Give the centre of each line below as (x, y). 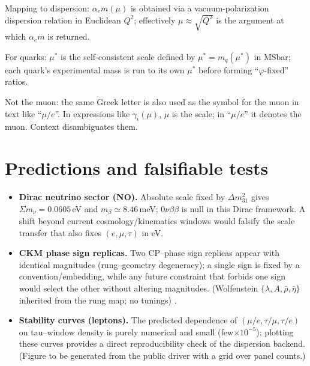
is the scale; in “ (201, 113)
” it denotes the (273, 113)
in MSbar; (272, 56)
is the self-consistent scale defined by (128, 56)
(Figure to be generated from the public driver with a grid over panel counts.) (162, 355)
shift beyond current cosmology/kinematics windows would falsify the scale (157, 221)
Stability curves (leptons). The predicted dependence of (128, 320)
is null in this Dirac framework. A (243, 208)
